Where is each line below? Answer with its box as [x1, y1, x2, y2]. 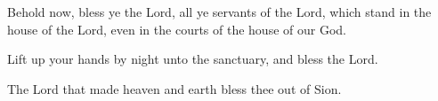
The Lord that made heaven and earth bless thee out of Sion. [7, 79, 342, 97]
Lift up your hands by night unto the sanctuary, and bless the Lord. [7, 50, 378, 68]
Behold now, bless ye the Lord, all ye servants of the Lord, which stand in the [7, 3, 432, 20]
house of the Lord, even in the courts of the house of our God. [7, 19, 346, 38]
